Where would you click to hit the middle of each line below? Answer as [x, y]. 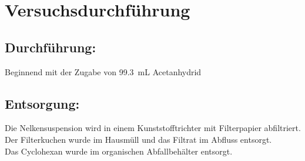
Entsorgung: [42, 103]
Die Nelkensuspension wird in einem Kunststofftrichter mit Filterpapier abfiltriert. [153, 128]
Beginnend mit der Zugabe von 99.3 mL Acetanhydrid [103, 71]
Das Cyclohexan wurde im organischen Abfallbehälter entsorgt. [119, 151]
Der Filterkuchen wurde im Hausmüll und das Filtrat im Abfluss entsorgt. [138, 139]
